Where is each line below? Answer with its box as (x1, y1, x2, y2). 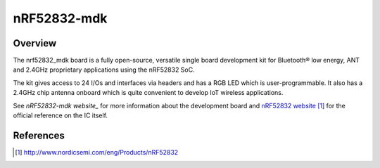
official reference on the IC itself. (13, 111, 108, 119)
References (13, 129, 65, 141)
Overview (13, 37, 57, 49)
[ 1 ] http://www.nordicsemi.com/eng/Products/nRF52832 (15, 148, 179, 156)
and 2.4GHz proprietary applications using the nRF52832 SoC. (13, 65, 195, 74)
